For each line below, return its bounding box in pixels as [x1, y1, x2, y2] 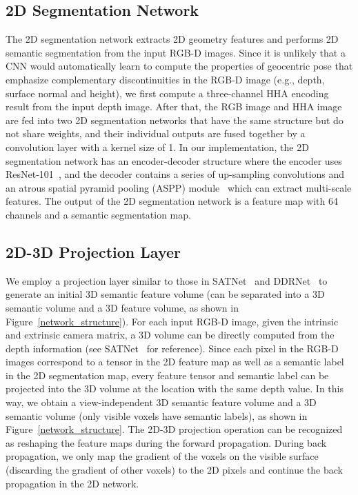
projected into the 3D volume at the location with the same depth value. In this [6, 381, 344, 396]
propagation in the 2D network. [6, 476, 139, 490]
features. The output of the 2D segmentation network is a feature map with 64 [6, 194, 338, 208]
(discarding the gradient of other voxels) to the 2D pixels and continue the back [6, 463, 343, 477]
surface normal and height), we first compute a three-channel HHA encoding [6, 85, 329, 100]
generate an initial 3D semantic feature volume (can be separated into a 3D [6, 287, 325, 301]
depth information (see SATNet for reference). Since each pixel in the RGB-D [6, 341, 339, 355]
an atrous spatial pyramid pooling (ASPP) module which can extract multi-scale [6, 180, 352, 194]
